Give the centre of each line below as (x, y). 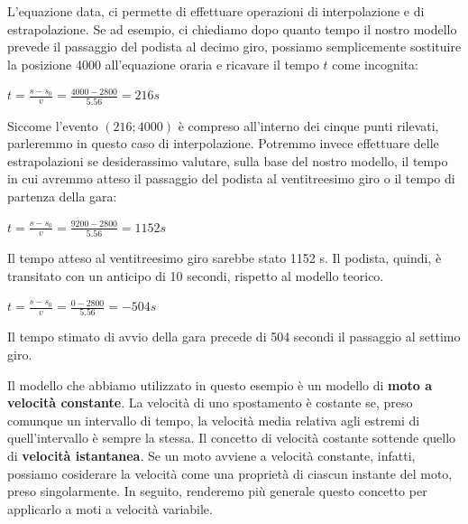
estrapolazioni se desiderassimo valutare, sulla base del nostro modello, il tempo (228, 160)
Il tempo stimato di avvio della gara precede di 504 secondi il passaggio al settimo (234, 337)
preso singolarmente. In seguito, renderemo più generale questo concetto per (217, 491)
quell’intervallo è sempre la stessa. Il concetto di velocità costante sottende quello (232, 438)
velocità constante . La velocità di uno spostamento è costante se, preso (210, 402)
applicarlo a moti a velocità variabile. (110, 508)
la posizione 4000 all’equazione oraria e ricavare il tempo (163, 64)
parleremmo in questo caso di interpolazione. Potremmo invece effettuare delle (223, 143)
